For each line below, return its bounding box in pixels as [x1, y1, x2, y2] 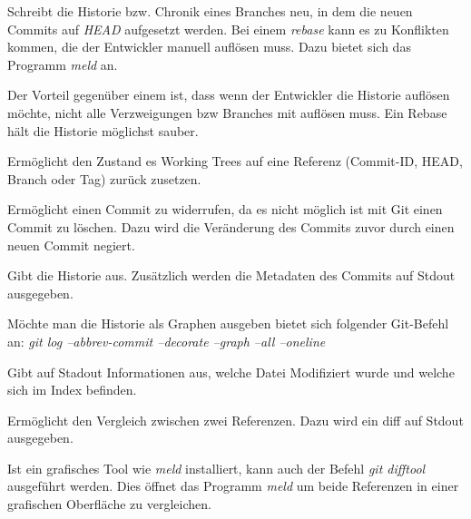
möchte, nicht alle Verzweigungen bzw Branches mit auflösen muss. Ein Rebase [7, 103, 447, 122]
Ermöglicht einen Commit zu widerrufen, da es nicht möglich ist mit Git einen [7, 200, 443, 219]
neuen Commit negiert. [7, 235, 135, 254]
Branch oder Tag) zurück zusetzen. [7, 169, 201, 188]
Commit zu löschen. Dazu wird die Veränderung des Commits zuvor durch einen [7, 217, 455, 236]
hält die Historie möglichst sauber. [7, 121, 199, 140]
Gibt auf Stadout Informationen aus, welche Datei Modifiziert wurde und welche [7, 362, 455, 381]
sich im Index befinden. [7, 380, 137, 399]
